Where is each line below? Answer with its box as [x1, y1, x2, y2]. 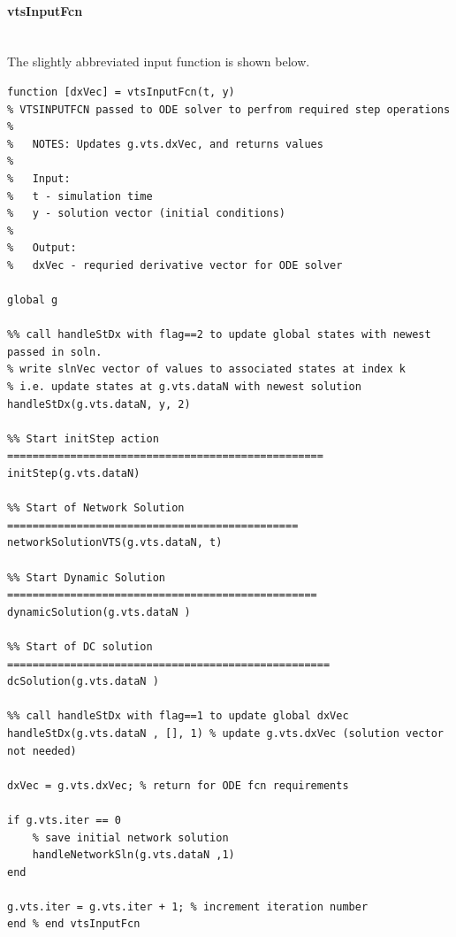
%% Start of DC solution [7, 640, 153, 653]
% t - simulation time [7, 189, 153, 203]
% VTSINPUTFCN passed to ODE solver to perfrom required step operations [7, 103, 451, 116]
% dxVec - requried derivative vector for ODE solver [7, 258, 343, 272]
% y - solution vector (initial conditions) [7, 207, 285, 220]
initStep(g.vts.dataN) [7, 467, 141, 480]
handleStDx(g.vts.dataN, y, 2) [7, 397, 191, 411]
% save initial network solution [32, 831, 229, 844]
